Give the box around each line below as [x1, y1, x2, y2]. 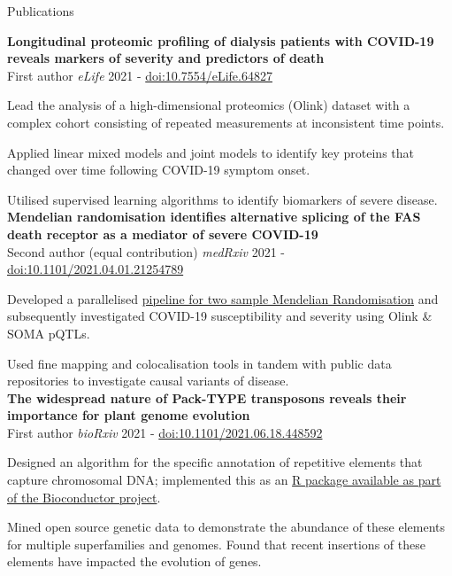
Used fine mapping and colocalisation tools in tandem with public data [7, 354, 392, 372]
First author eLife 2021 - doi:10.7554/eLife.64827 [7, 66, 272, 84]
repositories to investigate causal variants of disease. [7, 371, 289, 390]
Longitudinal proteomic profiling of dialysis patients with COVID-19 [7, 31, 434, 50]
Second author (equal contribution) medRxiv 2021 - [7, 242, 286, 261]
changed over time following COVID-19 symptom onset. [7, 160, 310, 179]
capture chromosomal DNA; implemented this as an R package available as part [7, 471, 441, 489]
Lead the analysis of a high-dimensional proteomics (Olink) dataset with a [7, 96, 410, 114]
